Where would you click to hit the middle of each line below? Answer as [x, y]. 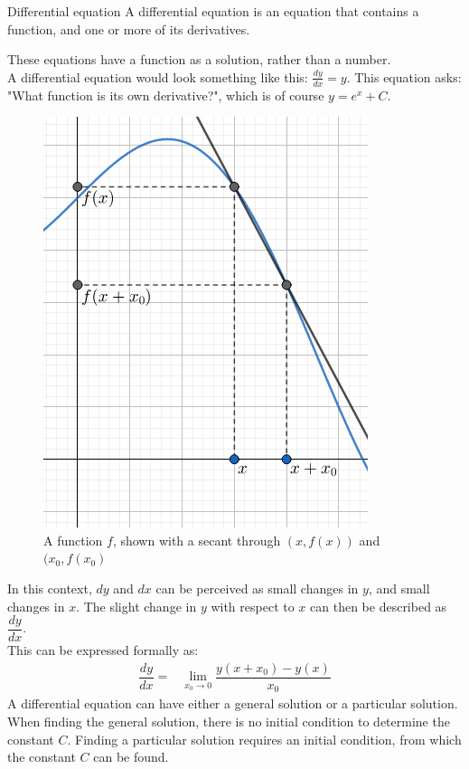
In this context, [50, 588]
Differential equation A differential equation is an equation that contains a [213, 11]
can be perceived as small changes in [257, 588]
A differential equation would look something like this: [158, 76]
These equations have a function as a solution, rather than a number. [199, 59]
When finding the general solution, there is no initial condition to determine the [229, 721]
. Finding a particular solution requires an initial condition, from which [264, 739]
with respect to [253, 606]
